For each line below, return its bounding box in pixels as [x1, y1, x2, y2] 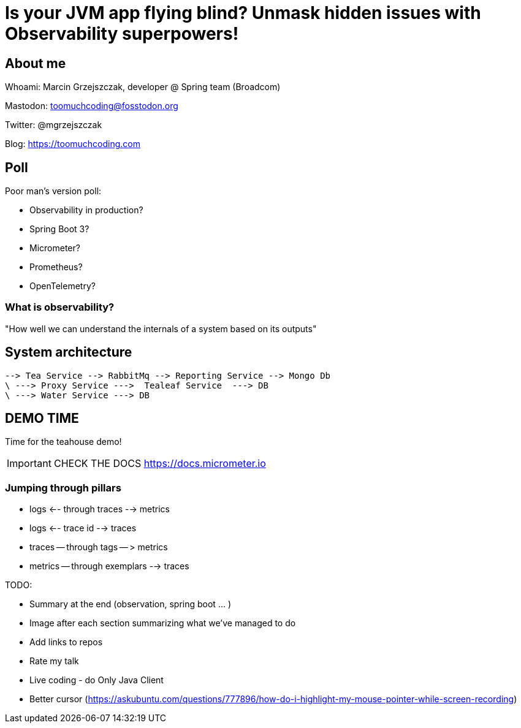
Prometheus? [29, 262, 83, 273]
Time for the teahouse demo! [5, 436, 122, 447]
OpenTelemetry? [29, 281, 96, 292]
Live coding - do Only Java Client [29, 675, 164, 686]
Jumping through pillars [5, 481, 121, 494]
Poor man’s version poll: [5, 186, 102, 197]
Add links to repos [29, 637, 103, 648]
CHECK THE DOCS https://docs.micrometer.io [53, 457, 266, 470]
